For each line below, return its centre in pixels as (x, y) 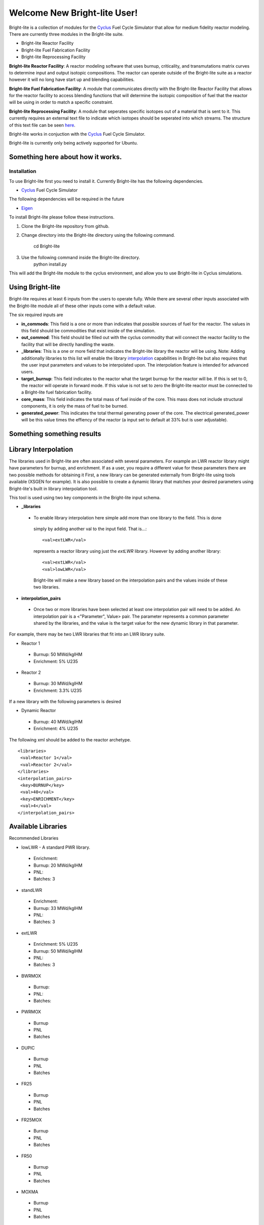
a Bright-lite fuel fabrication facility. (57, 392)
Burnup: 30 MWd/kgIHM (58, 684)
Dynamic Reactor (39, 710)
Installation (23, 171)
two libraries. (47, 587)
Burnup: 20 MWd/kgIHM (58, 865)
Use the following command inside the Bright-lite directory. (81, 257)
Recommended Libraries (34, 838)
